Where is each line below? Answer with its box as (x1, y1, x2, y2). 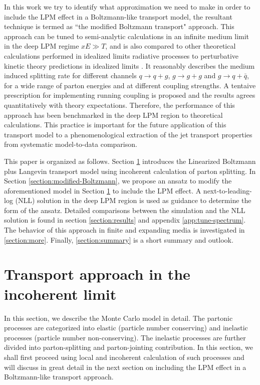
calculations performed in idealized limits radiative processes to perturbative (4, 50, 239, 61)
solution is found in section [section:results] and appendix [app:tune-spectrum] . (4, 215, 246, 225)
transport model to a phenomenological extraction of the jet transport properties (4, 129, 252, 139)
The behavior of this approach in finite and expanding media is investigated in (4, 225, 245, 235)
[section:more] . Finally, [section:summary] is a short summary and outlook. (4, 234, 233, 245)
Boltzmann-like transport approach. (4, 371, 114, 382)
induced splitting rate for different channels (4, 70, 137, 81)
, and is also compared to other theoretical (105, 41, 236, 51)
